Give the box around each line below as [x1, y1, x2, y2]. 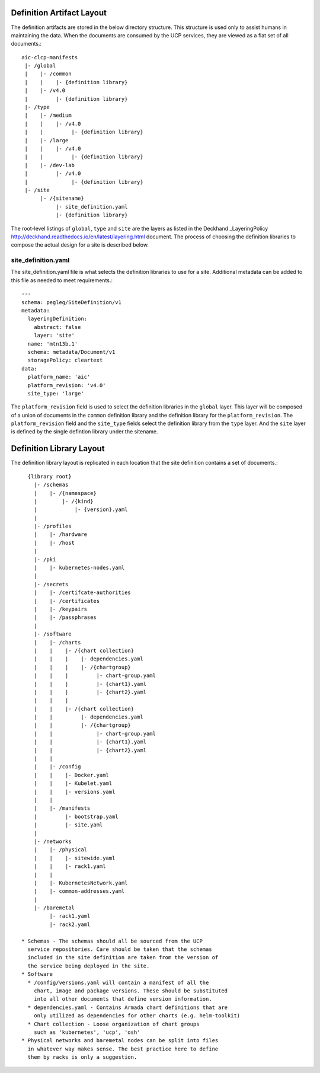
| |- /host [33, 539, 75, 546]
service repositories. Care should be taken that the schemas [27, 946, 213, 953]
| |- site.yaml [33, 822, 103, 828]
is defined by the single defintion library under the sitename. [11, 428, 158, 435]
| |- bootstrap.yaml [33, 813, 119, 820]
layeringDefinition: [27, 315, 88, 322]
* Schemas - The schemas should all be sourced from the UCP [21, 937, 203, 944]
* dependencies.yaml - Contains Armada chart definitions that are [27, 1004, 228, 1011]
